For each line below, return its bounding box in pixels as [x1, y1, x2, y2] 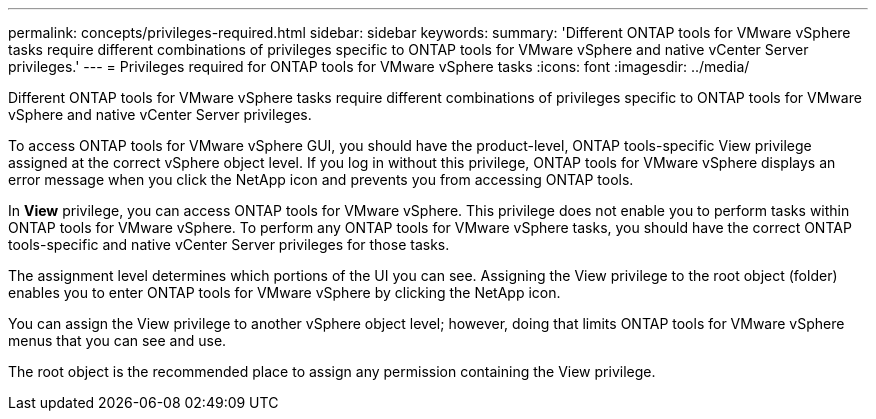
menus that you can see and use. [8, 332, 227, 349]
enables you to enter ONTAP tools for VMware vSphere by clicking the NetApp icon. [8, 284, 561, 301]
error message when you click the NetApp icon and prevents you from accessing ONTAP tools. [8, 171, 634, 188]
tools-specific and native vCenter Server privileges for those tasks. [8, 236, 450, 253]
